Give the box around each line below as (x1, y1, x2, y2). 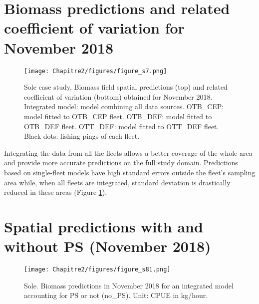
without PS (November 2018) (4, 236, 211, 256)
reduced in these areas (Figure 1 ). (4, 187, 107, 197)
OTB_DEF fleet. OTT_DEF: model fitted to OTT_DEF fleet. (24, 121, 219, 131)
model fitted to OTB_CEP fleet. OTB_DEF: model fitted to (24, 111, 212, 121)
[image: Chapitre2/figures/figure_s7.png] (24, 67, 167, 75)
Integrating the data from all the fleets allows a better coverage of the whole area (4, 147, 253, 158)
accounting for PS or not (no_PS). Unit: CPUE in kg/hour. (24, 290, 208, 300)
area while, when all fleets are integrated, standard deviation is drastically (4, 177, 231, 187)
